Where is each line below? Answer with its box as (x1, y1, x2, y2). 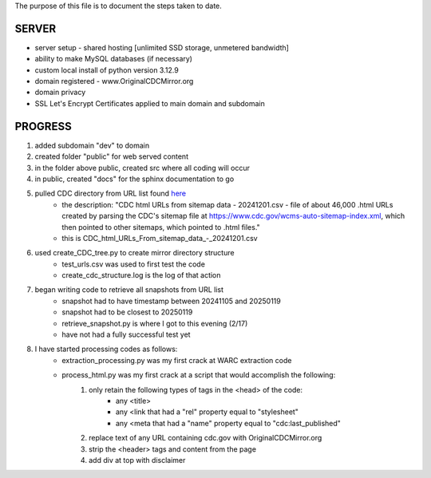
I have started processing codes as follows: (34, 344, 178, 354)
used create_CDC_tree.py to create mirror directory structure (34, 248, 235, 258)
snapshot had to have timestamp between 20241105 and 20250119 (61, 296, 281, 306)
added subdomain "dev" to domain (34, 140, 150, 150)
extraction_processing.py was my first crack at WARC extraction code (61, 355, 292, 365)
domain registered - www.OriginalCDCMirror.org (34, 77, 194, 86)
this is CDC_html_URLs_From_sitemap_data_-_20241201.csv (61, 233, 259, 243)
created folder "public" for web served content (34, 152, 189, 161)
